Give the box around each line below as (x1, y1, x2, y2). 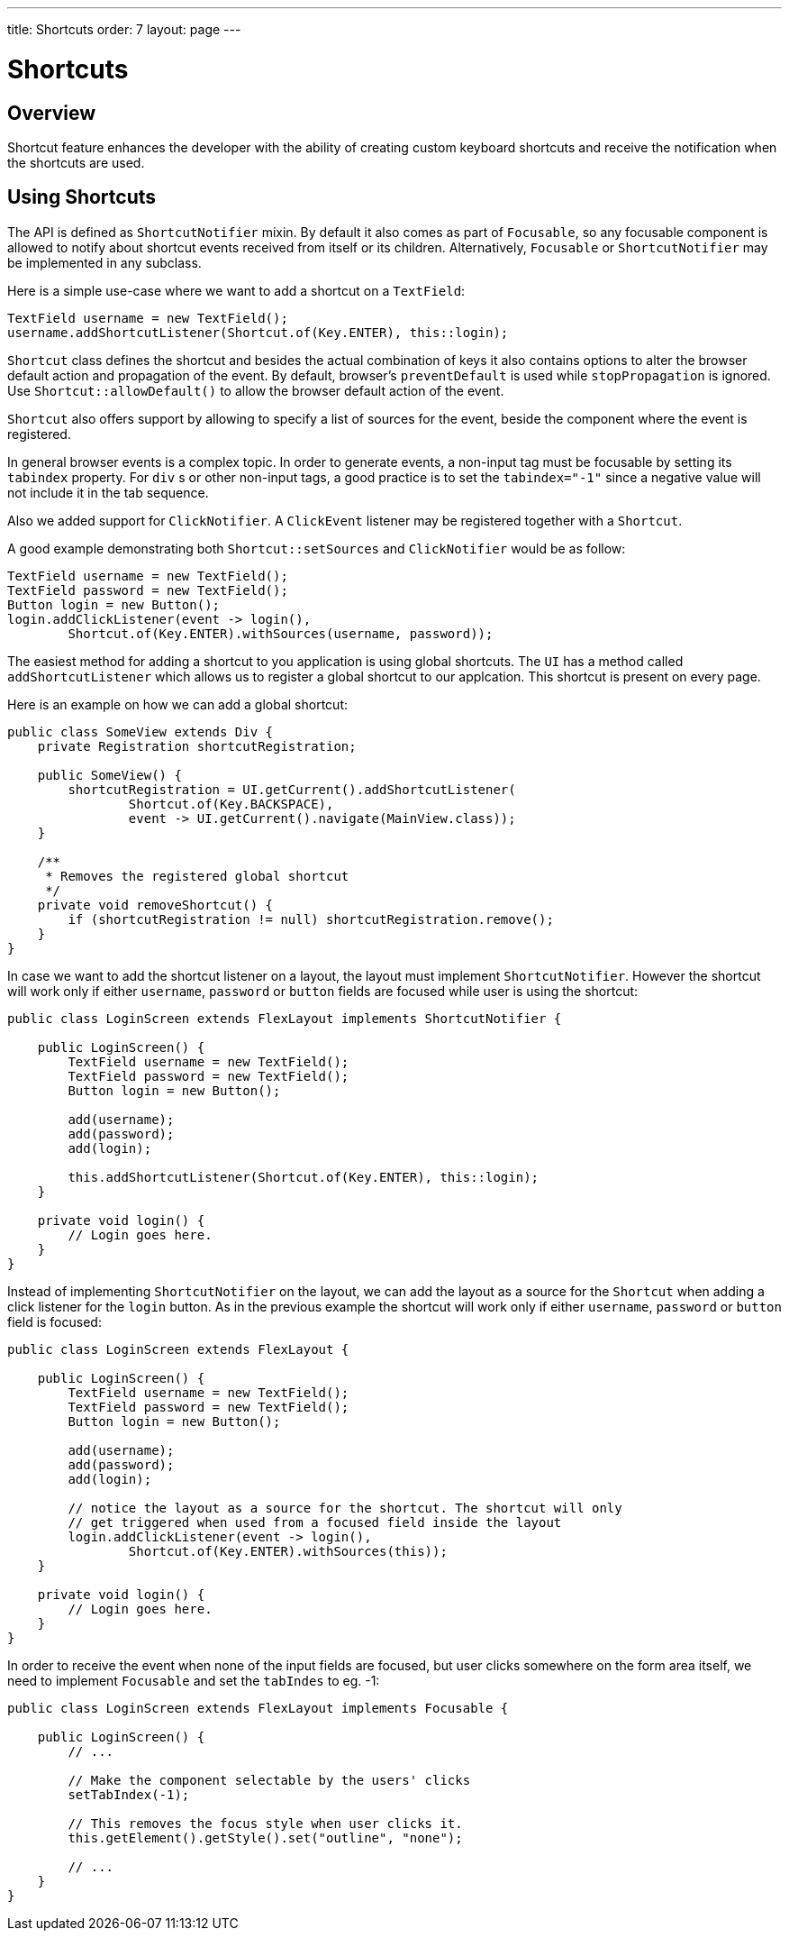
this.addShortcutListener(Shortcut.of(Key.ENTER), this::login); (68, 1169, 540, 1184)
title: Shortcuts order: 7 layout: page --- (7, 22, 241, 37)
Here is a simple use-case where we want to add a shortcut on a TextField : (7, 282, 466, 298)
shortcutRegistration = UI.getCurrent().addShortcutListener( (68, 782, 516, 797)
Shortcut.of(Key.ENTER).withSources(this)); (128, 1543, 448, 1559)
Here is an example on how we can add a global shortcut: (7, 696, 348, 712)
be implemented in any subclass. (7, 254, 202, 270)
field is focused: (7, 1313, 102, 1330)
